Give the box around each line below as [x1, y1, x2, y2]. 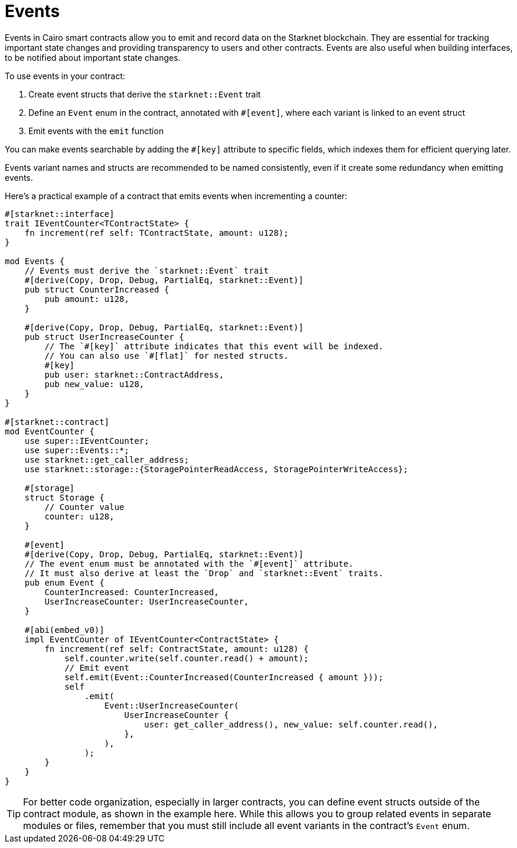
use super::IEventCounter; [24, 436, 149, 446]
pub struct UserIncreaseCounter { [24, 332, 184, 342]
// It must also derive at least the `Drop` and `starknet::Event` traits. [24, 568, 383, 578]
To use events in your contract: [5, 70, 125, 81]
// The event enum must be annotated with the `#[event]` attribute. [24, 558, 354, 568]
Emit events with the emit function [28, 125, 164, 136]
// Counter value [44, 502, 125, 512]
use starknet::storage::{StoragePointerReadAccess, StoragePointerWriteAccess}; [24, 464, 408, 474]
